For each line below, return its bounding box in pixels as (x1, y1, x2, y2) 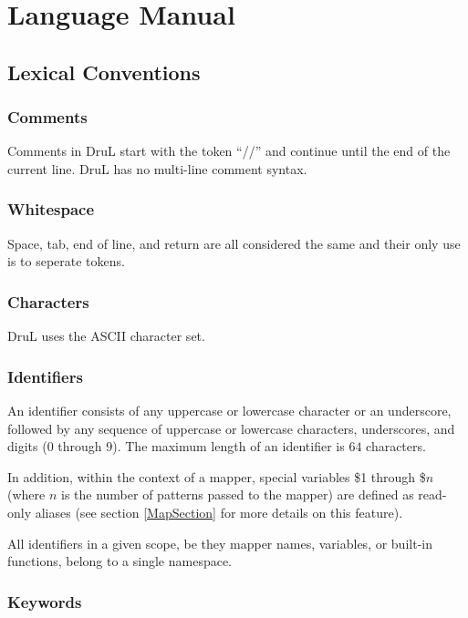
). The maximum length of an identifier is (112, 437, 345, 456)
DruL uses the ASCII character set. (7, 326, 205, 345)
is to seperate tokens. (7, 252, 125, 271)
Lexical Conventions (7, 57, 201, 86)
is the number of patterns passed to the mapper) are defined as (60, 485, 414, 504)
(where (7, 485, 46, 504)
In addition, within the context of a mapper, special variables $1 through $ (7, 467, 426, 486)
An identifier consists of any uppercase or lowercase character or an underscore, (7, 401, 452, 419)
